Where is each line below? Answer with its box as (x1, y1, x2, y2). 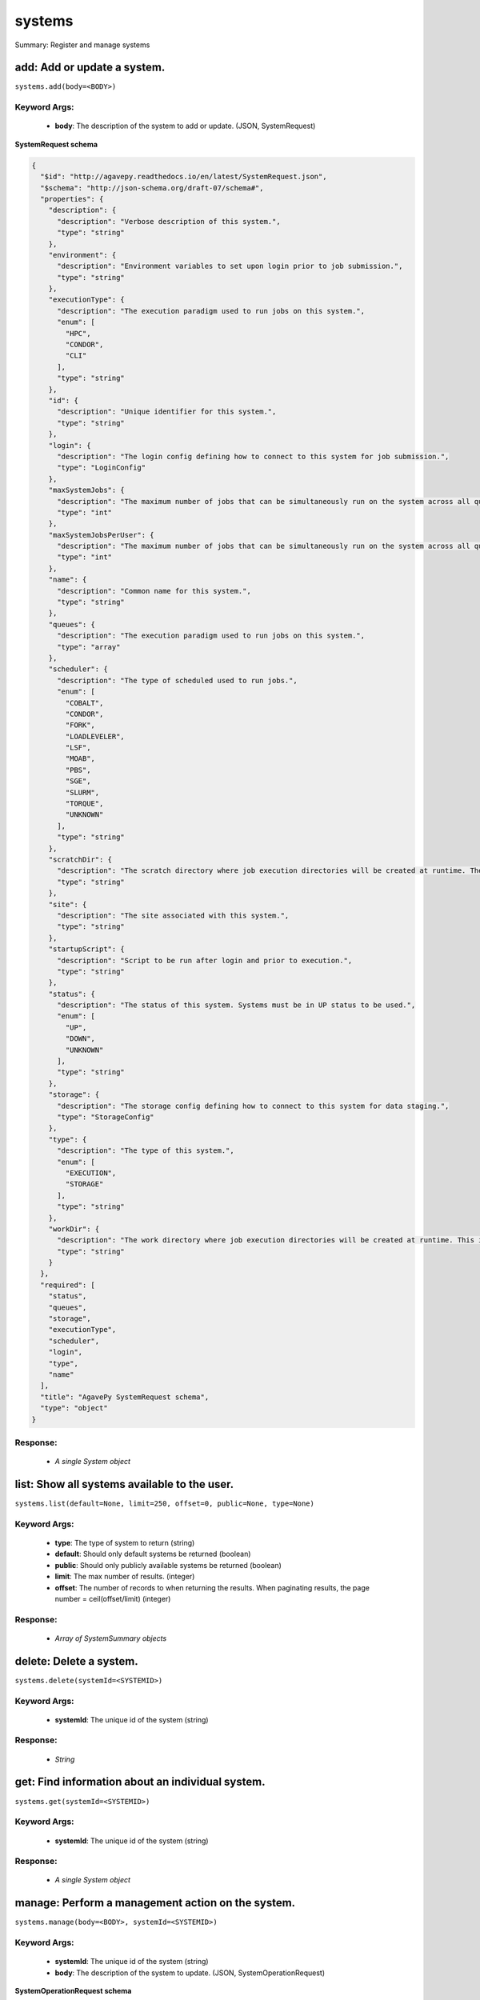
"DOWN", (65, 1034, 96, 1043)
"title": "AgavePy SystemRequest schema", (40, 1392, 210, 1402)
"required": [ (40, 1280, 96, 1290)
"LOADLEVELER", (65, 732, 126, 741)
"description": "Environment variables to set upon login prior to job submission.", (57, 262, 403, 271)
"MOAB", (65, 754, 96, 763)
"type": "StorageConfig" (57, 1112, 155, 1122)
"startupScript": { (48, 945, 126, 954)
